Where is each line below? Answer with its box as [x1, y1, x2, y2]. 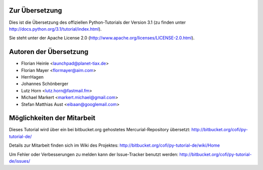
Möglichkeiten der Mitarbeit [9, 114, 95, 122]
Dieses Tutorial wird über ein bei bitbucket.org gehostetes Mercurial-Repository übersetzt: [9, 127, 191, 133]
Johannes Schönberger [21, 81, 69, 87]
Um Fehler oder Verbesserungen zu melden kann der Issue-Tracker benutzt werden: [9, 151, 179, 157]
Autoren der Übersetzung [9, 48, 89, 56]
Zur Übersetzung [9, 6, 62, 15]
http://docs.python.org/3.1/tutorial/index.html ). [9, 26, 102, 32]
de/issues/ [9, 158, 30, 164]
